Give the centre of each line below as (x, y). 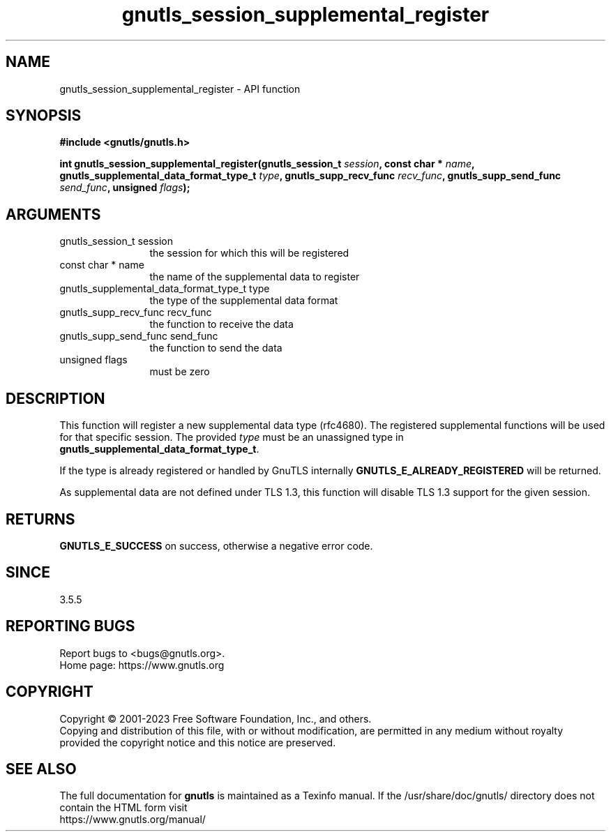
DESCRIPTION (55, 398)
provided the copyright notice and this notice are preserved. (198, 742)
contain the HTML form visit (123, 808)
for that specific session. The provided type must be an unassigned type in (232, 437)
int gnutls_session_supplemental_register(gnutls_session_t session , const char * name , (267, 164)
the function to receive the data (221, 324)
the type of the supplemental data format (244, 301)
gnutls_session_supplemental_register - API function (180, 89)
